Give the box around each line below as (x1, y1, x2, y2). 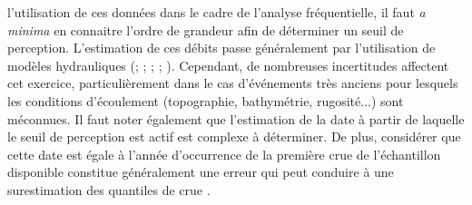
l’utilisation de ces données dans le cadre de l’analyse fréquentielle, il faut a (7, 3, 426, 21)
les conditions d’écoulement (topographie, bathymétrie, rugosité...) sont (7, 91, 404, 110)
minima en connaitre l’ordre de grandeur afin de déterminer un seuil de (7, 20, 404, 39)
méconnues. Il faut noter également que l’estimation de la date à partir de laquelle (7, 109, 465, 128)
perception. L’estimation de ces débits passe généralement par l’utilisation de (7, 38, 436, 57)
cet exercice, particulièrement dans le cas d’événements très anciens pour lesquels (7, 73, 458, 93)
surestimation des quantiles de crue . (7, 180, 211, 199)
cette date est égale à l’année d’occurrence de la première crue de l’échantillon (7, 144, 441, 163)
